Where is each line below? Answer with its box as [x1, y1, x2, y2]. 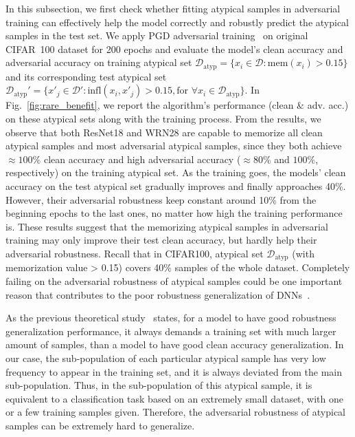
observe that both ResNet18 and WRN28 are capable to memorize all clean [5, 125, 323, 139]
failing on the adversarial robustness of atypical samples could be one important [5, 274, 343, 288]
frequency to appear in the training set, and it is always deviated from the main [5, 364, 343, 379]
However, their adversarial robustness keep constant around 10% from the [5, 192, 317, 206]
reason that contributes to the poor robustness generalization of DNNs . [5, 287, 310, 301]
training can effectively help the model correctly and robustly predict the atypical [5, 14, 350, 29]
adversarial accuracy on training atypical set [5, 55, 192, 70]
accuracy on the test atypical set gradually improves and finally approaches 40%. [5, 178, 346, 193]
